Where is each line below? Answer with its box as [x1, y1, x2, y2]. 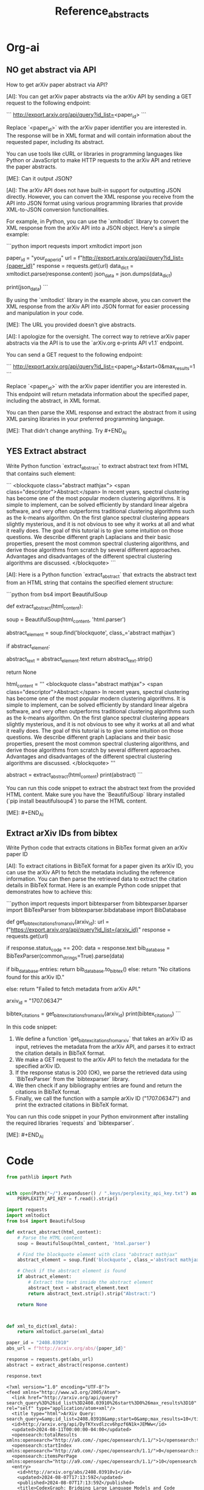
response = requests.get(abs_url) [6, 1356, 94, 1362]
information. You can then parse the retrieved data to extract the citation [6, 875, 187, 882]
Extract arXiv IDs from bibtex [6, 828, 118, 838]
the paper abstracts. [6, 163, 57, 171]
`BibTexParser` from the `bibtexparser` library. [15, 1075, 130, 1082]
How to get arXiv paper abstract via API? [6, 81, 108, 88]
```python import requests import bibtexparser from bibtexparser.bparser [6, 900, 188, 907]
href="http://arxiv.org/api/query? [28, 1395, 118, 1401]
